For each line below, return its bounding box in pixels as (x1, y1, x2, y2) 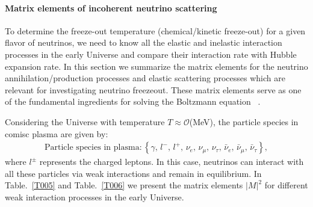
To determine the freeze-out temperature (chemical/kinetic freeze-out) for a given (5, 24, 306, 37)
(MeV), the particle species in (189, 115, 299, 128)
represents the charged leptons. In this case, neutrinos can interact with (39, 155, 304, 168)
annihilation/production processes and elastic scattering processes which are (5, 72, 285, 84)
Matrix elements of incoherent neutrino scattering (5, 1, 217, 14)
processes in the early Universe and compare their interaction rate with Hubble (5, 48, 297, 60)
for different (264, 179, 308, 191)
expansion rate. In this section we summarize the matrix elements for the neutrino (5, 60, 308, 72)
